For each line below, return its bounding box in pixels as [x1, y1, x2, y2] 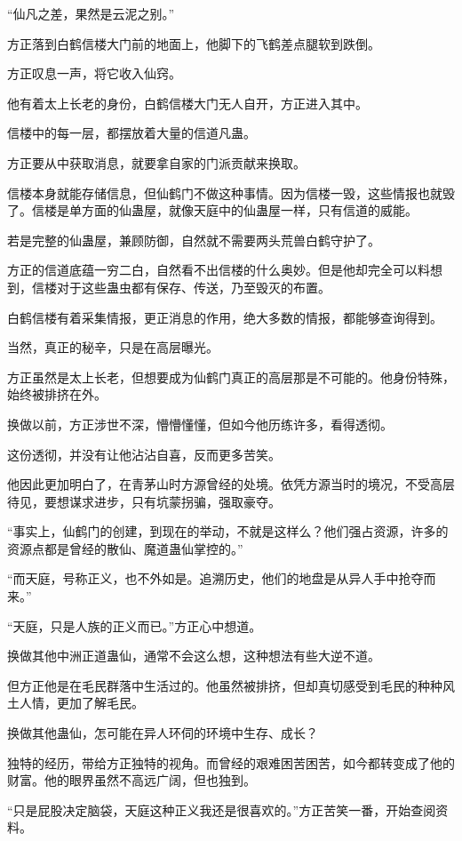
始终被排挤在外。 [7, 385, 107, 404]
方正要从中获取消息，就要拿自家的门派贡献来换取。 [7, 153, 306, 172]
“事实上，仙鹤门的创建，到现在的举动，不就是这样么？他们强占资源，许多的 [7, 522, 449, 541]
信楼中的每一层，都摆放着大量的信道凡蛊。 [7, 124, 256, 142]
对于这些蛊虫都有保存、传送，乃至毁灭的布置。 [56, 277, 331, 296]
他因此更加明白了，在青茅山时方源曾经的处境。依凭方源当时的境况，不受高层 [7, 475, 455, 493]
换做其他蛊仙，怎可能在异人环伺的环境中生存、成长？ [7, 724, 318, 742]
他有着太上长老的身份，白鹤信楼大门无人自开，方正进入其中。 [7, 93, 368, 112]
